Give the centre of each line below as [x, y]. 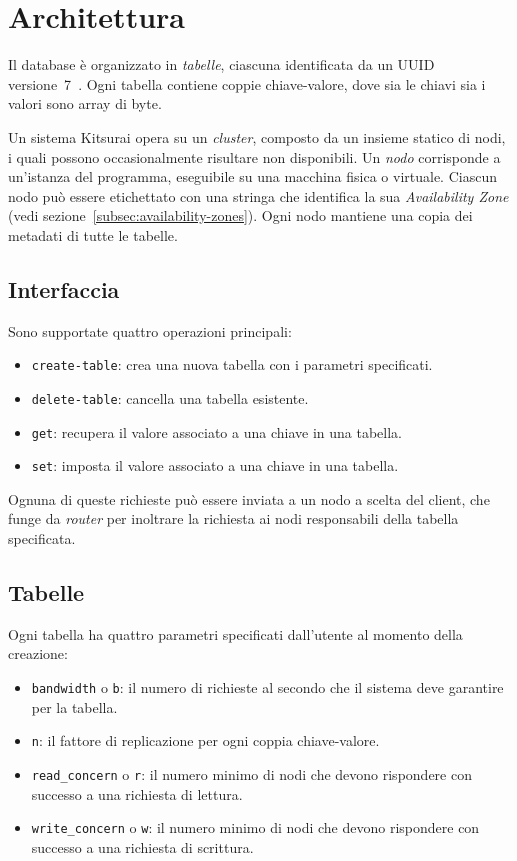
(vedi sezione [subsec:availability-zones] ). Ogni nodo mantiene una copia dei [240, 215]
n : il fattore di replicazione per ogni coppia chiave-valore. [205, 740]
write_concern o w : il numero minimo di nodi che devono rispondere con [255, 827]
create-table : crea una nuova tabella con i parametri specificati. [232, 364]
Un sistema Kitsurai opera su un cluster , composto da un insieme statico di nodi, [257, 136]
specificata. [42, 538]
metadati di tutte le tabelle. [93, 234]
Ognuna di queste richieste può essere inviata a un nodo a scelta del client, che [249, 498]
